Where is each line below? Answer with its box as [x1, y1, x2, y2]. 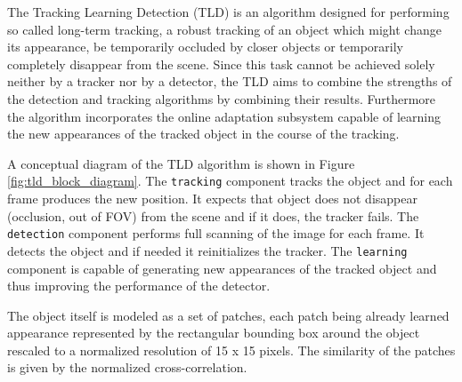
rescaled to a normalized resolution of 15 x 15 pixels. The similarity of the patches [7, 340, 456, 359]
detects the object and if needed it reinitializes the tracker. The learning [7, 241, 408, 259]
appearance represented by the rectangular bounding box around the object [7, 323, 420, 342]
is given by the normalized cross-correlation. [7, 358, 247, 377]
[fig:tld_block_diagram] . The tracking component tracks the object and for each [7, 171, 453, 190]
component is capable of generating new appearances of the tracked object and [7, 259, 437, 277]
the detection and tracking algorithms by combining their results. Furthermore [7, 89, 436, 107]
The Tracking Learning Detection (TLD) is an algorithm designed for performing [7, 3, 450, 20]
